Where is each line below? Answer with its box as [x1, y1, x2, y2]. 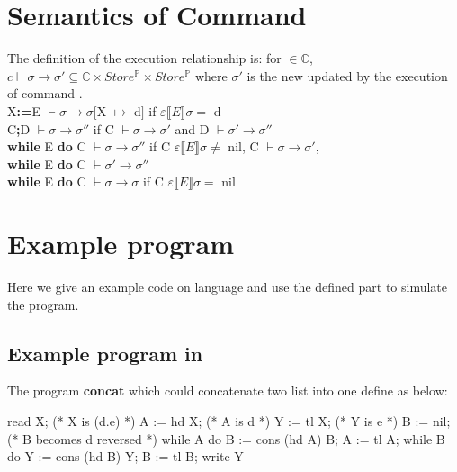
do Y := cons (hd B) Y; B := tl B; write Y [7, 447, 244, 466]
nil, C [228, 137, 259, 156]
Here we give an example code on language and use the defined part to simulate [7, 277, 448, 295]
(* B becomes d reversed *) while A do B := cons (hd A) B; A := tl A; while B [7, 429, 445, 448]
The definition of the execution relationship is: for [7, 49, 282, 68]
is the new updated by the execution [246, 66, 448, 85]
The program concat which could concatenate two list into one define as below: [7, 381, 448, 400]
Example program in [7, 339, 203, 367]
